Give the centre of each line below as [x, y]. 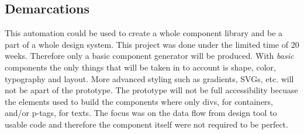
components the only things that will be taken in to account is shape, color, [140, 67]
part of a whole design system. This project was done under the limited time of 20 [152, 44]
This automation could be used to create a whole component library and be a [144, 33]
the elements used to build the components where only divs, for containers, [139, 101]
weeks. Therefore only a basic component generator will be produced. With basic [149, 56]
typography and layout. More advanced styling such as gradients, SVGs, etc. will [149, 78]
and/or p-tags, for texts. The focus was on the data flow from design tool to [141, 113]
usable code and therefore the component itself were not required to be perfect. [146, 124]
